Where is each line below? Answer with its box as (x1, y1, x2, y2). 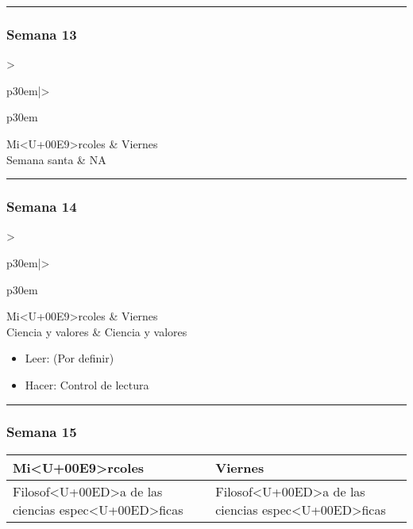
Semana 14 (6, 197, 77, 217)
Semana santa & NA (6, 151, 106, 167)
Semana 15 (6, 422, 77, 442)
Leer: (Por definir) (25, 350, 114, 366)
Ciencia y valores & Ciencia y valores (6, 323, 187, 339)
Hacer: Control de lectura (25, 376, 149, 393)
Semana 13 (6, 24, 77, 44)
